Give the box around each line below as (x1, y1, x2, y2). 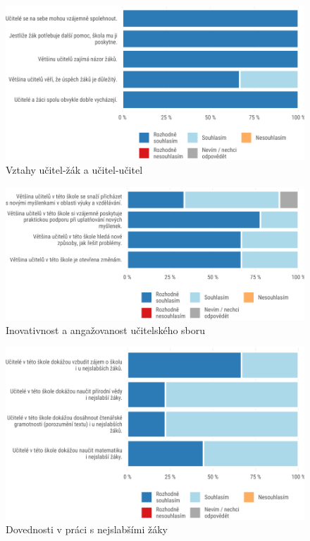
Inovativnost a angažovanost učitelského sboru (6, 322, 206, 337)
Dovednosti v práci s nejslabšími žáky (6, 522, 168, 537)
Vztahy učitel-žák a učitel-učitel (6, 162, 143, 177)
